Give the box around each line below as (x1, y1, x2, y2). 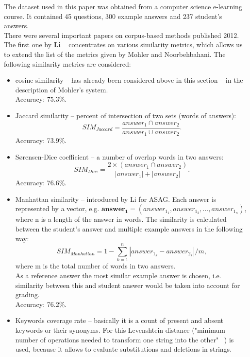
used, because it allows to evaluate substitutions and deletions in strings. (15, 344, 232, 354)
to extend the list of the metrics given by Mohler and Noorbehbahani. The (4, 49, 226, 59)
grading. (15, 289, 40, 300)
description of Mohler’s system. (15, 84, 108, 94)
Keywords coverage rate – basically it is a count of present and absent (15, 315, 224, 325)
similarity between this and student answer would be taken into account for (15, 280, 240, 290)
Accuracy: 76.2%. (15, 299, 67, 309)
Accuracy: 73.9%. (15, 135, 67, 145)
